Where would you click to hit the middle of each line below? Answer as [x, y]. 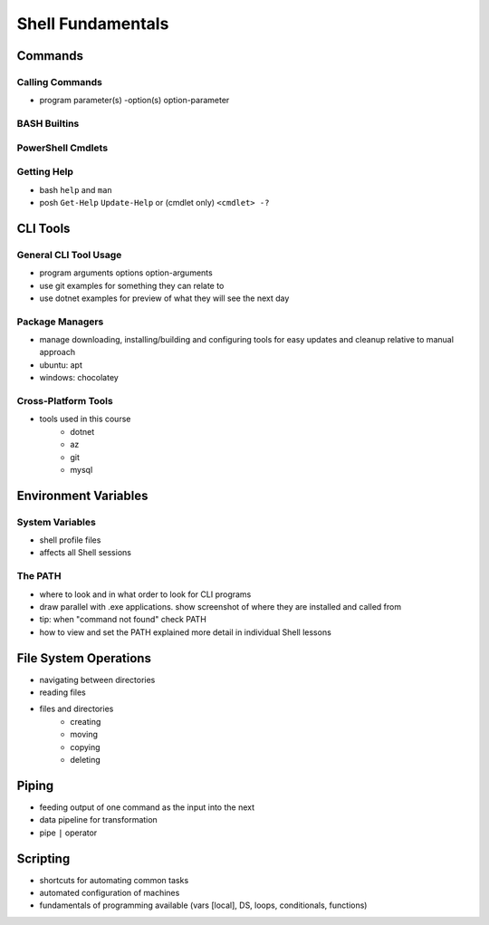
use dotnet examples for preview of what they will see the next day [164, 298]
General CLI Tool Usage [69, 255]
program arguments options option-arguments [126, 273]
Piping [35, 785]
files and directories [77, 709]
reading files [62, 692]
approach [58, 352]
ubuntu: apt [61, 365]
